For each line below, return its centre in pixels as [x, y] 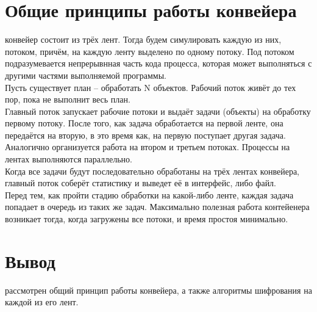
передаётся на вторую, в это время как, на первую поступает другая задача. [145, 135]
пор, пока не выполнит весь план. [68, 99]
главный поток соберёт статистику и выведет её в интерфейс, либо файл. [141, 183]
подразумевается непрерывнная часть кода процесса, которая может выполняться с [158, 63]
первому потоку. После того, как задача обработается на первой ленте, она [144, 123]
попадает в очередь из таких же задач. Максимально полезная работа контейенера [157, 207]
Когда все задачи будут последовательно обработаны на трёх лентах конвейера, [152, 171]
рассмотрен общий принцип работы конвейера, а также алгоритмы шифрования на [158, 290]
